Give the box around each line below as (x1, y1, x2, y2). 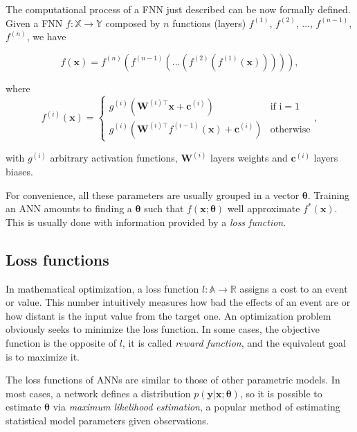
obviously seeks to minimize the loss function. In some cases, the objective (6, 322, 320, 336)
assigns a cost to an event (239, 281, 348, 295)
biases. (6, 164, 33, 178)
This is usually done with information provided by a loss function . (6, 214, 286, 229)
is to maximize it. (6, 349, 80, 363)
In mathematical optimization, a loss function (6, 281, 199, 295)
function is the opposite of (6, 335, 117, 349)
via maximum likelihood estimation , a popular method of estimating (53, 399, 340, 414)
